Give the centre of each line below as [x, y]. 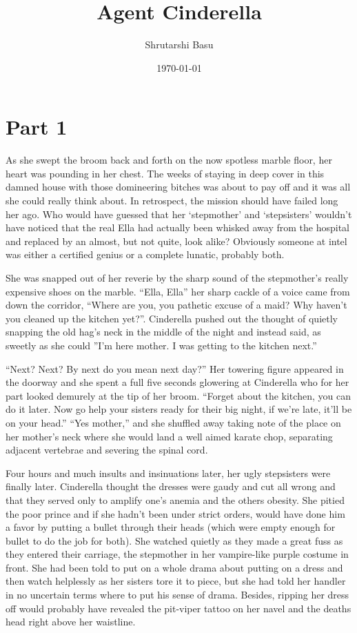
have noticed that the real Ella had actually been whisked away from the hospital [177, 227]
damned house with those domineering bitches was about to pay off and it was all [178, 187]
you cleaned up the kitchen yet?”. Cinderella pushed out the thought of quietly [172, 318]
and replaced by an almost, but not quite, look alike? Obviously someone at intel [176, 241]
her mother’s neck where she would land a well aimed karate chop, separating [169, 436]
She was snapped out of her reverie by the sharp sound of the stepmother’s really [177, 277]
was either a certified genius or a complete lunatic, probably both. [145, 254]
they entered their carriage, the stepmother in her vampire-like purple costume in [177, 554]
